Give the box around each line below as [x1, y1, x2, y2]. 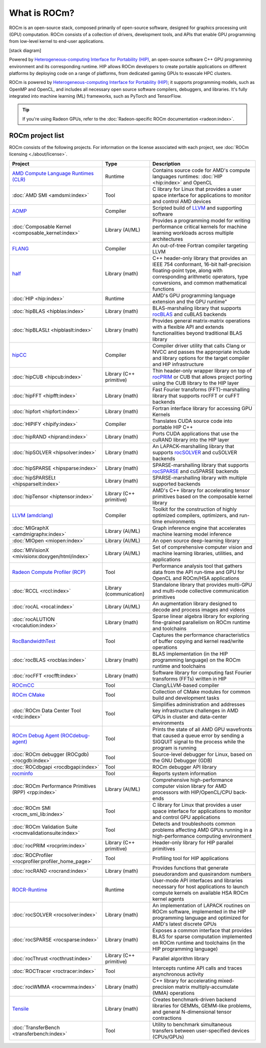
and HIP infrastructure [152, 361, 204, 368]
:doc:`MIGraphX [12, 524, 49, 531]
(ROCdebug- [60, 732, 90, 739]
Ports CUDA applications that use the [152, 430, 239, 437]
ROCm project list [9, 131, 64, 140]
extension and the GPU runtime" [152, 298, 228, 305]
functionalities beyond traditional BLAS [152, 330, 242, 337]
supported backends [152, 480, 200, 487]
